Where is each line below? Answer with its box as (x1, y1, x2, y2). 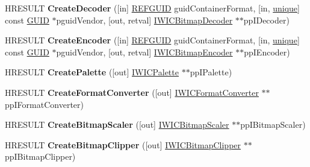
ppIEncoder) (244, 45, 290, 58)
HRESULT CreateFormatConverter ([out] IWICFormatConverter (5, 86, 259, 98)
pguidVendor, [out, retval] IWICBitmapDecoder (56, 13, 233, 26)
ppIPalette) (190, 66, 232, 78)
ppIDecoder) (243, 13, 290, 26)
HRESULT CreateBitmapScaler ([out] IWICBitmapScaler (5, 118, 229, 131)
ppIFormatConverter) (5, 98, 84, 110)
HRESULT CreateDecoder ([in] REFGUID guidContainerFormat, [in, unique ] (5, 2, 300, 14)
